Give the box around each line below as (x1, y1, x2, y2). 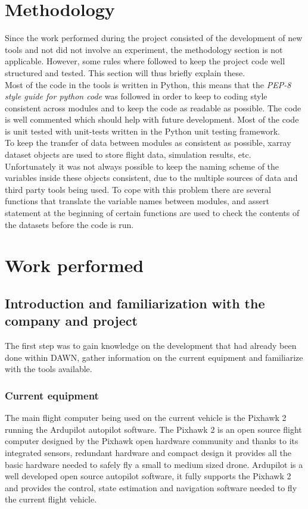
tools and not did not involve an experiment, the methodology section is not (5, 43, 283, 55)
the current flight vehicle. (5, 493, 97, 505)
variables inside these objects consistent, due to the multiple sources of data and (5, 171, 298, 184)
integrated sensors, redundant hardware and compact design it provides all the (5, 446, 291, 458)
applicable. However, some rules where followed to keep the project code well (5, 55, 285, 67)
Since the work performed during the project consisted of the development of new (5, 32, 303, 44)
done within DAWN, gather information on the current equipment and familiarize (5, 351, 303, 363)
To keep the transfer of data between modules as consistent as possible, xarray (5, 136, 291, 149)
